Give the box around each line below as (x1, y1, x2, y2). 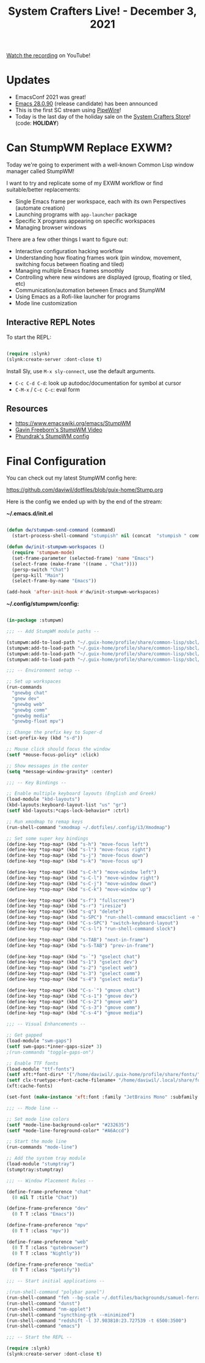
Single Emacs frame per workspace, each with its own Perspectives (15, 198, 186, 206)
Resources (6, 404, 48, 414)
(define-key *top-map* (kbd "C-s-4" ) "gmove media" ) (6, 1010, 143, 1016)
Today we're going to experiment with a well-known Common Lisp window (6, 161, 194, 169)
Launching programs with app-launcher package (15, 211, 137, 218)
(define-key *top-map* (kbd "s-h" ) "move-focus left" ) (6, 841, 149, 847)
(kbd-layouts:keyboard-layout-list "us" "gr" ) (6, 802, 127, 808)
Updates (6, 73, 51, 87)
